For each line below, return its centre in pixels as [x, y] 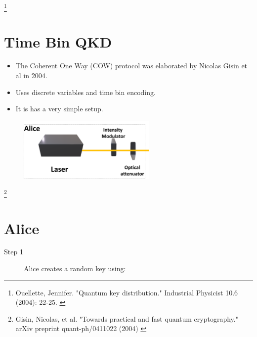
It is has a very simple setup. [59, 109]
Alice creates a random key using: [75, 268]
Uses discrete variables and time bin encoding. [86, 92]
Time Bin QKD [58, 42]
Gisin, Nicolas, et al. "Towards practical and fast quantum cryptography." [127, 318]
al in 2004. [31, 75]
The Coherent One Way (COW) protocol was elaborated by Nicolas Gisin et [131, 66]
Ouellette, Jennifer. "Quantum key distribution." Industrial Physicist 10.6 [127, 292]
